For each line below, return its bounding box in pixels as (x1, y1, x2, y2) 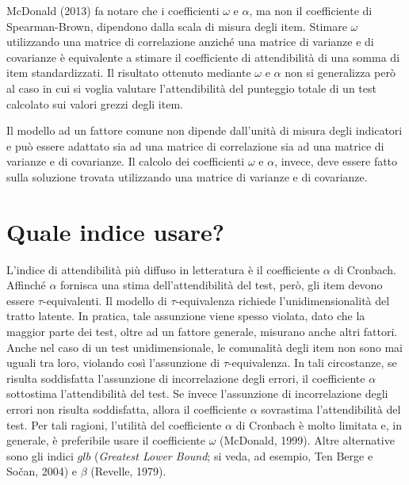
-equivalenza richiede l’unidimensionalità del (175, 292, 390, 308)
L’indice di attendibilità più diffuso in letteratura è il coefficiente (6, 261, 320, 277)
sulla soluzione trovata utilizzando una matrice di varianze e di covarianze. (6, 168, 368, 185)
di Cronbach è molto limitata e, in (235, 416, 402, 433)
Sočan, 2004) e (6, 463, 78, 479)
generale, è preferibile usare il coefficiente (6, 432, 206, 449)
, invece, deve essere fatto (274, 153, 398, 170)
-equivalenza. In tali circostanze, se (227, 354, 397, 371)
